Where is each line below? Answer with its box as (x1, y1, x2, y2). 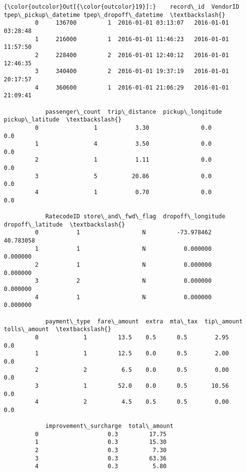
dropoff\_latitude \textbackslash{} (4, 221, 125, 228)
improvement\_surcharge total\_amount (45, 423, 174, 430)
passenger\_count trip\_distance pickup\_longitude (45, 108, 222, 115)
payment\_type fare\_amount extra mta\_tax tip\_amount (45, 318, 243, 325)
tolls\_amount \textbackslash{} (4, 326, 111, 333)
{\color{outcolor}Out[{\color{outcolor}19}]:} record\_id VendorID (4, 3, 239, 10)
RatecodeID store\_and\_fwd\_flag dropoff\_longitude (45, 213, 226, 220)
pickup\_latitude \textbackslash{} (4, 116, 122, 123)
